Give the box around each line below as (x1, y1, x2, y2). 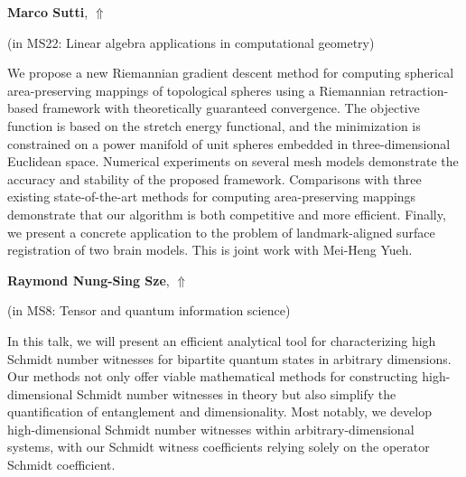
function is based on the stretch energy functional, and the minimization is (7, 116, 421, 135)
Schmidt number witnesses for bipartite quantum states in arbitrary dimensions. (7, 349, 452, 368)
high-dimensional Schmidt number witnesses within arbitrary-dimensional (7, 419, 415, 438)
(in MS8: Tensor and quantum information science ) (7, 301, 291, 320)
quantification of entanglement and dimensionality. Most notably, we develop (7, 402, 432, 421)
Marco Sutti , (7, 3, 89, 21)
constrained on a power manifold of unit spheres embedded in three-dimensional (7, 134, 451, 153)
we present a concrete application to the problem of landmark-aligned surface (7, 222, 435, 241)
